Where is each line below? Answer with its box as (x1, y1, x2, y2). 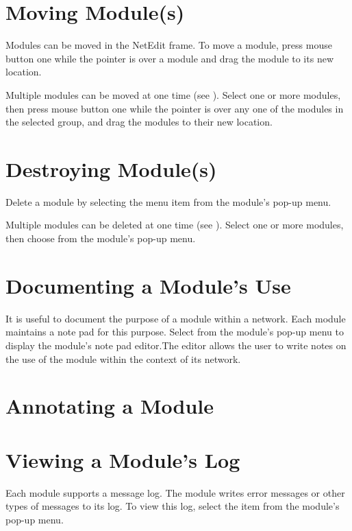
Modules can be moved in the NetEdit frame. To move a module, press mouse (5, 38, 332, 52)
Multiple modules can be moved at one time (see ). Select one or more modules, (5, 87, 341, 102)
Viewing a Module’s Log (5, 445, 240, 473)
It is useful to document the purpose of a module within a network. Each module (5, 311, 346, 325)
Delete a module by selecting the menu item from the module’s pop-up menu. (5, 194, 331, 209)
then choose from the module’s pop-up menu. (5, 231, 196, 245)
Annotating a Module (5, 392, 214, 420)
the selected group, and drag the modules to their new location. (5, 115, 273, 129)
